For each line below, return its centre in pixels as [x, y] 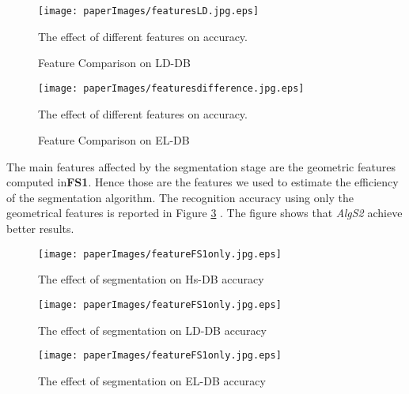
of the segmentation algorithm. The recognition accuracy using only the [180, 197]
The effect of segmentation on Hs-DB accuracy [151, 279]
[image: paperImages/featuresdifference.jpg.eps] [171, 88]
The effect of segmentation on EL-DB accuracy [152, 380]
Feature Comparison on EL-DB [114, 140]
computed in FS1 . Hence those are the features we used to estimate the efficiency [203, 182]
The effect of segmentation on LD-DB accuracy [153, 330]
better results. [40, 229]
